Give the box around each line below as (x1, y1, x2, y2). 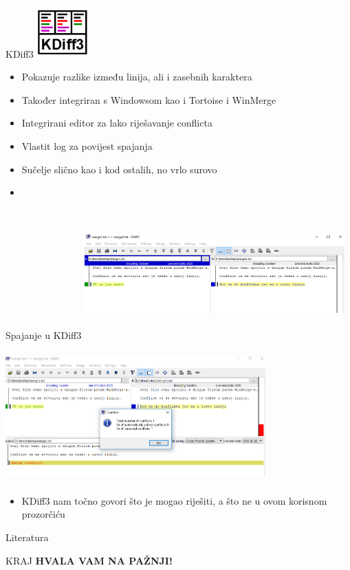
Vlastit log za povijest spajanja (21, 138, 153, 153)
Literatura (6, 530, 49, 545)
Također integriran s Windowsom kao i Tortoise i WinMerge (21, 92, 276, 107)
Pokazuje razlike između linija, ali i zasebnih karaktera (21, 69, 252, 84)
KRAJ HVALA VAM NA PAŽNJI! (6, 553, 173, 567)
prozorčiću (21, 507, 65, 521)
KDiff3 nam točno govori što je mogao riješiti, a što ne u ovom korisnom (21, 493, 327, 507)
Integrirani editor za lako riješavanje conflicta (21, 116, 212, 130)
